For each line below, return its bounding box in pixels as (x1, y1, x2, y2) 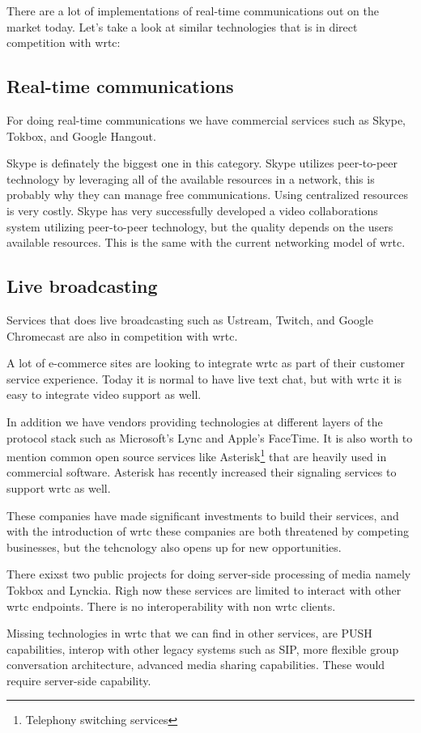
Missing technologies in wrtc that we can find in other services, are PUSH (6, 625, 372, 642)
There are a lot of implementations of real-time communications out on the (6, 2, 379, 19)
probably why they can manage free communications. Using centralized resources (6, 186, 408, 203)
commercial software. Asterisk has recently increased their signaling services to (6, 464, 397, 481)
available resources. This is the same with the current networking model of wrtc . (6, 234, 406, 251)
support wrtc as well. (6, 479, 111, 496)
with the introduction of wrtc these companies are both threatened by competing (6, 523, 409, 540)
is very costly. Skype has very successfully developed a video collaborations (6, 201, 378, 218)
